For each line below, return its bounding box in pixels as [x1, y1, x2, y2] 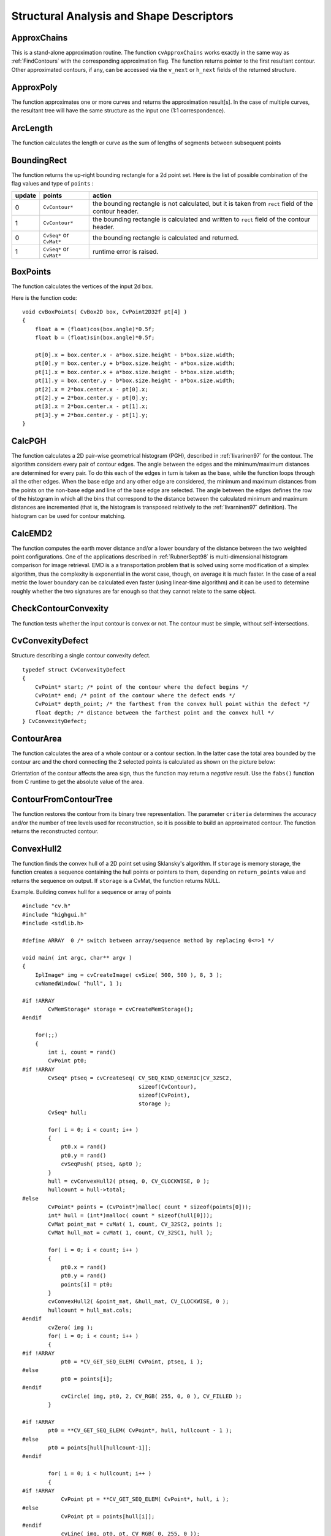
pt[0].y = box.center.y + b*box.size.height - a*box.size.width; [34, 360, 236, 367]
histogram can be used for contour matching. [11, 512, 126, 519]
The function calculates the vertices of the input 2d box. [11, 283, 153, 290]
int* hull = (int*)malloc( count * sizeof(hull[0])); [48, 1212, 213, 1219]
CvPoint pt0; [48, 1057, 87, 1064]
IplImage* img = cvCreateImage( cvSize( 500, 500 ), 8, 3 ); [34, 971, 223, 978]
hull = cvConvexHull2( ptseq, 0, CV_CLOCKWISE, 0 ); [48, 1177, 210, 1185]
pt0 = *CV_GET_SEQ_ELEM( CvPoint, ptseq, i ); [61, 1358, 204, 1365]
